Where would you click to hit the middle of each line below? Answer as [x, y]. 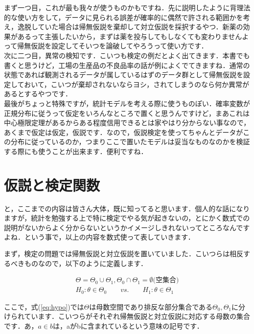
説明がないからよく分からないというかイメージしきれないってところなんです [127, 227]
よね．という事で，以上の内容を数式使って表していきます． [99, 237]
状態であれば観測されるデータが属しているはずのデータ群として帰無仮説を [124, 75]
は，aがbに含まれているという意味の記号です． [128, 325]
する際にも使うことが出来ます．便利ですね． [76, 151]
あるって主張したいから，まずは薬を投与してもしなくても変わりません [130, 36]
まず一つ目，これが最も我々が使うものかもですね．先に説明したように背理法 [127, 7]
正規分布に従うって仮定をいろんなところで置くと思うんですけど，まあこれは [127, 113]
